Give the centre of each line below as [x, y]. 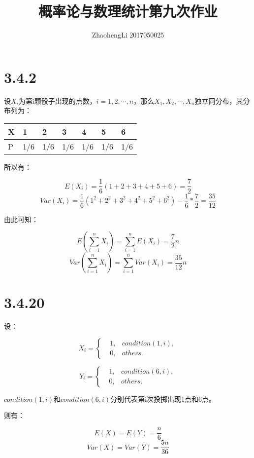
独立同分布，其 [219, 100]
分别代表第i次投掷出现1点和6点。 [163, 399]
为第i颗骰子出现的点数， [57, 100]
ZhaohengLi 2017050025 [128, 35]
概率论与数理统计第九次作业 [128, 11]
